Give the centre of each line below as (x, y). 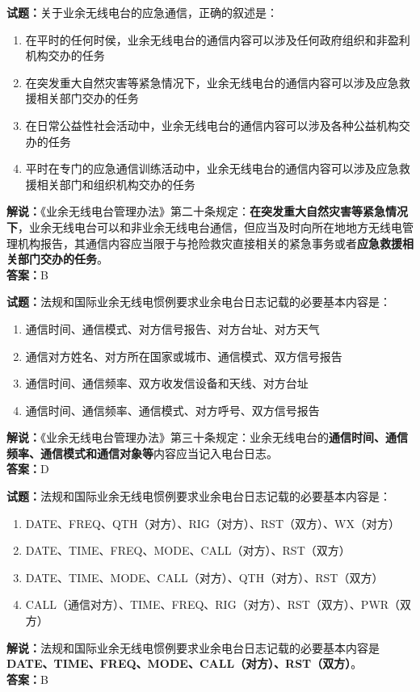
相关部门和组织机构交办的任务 (116, 184)
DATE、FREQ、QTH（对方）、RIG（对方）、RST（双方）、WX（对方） (212, 523)
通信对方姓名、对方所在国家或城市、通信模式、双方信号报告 (184, 356)
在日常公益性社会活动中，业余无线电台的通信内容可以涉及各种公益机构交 (218, 125)
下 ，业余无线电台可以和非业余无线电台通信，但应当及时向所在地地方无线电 (204, 226)
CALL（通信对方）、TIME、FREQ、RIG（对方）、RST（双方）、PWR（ (213, 604)
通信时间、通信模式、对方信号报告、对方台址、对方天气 (172, 328)
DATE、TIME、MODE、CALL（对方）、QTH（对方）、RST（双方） (204, 577)
